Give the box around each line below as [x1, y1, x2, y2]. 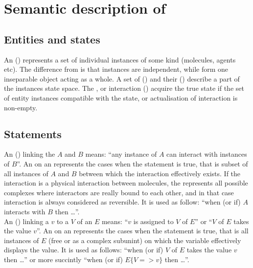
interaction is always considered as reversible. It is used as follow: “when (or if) [4, 197, 241, 207]
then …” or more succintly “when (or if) [4, 254, 123, 264]
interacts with [4, 206, 46, 216]
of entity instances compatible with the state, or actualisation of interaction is [4, 92, 238, 103]
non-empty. [4, 102, 38, 112]
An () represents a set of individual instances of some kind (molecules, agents [4, 54, 236, 64]
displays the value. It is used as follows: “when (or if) [4, 245, 163, 255]
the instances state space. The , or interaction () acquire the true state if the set [4, 83, 244, 93]
